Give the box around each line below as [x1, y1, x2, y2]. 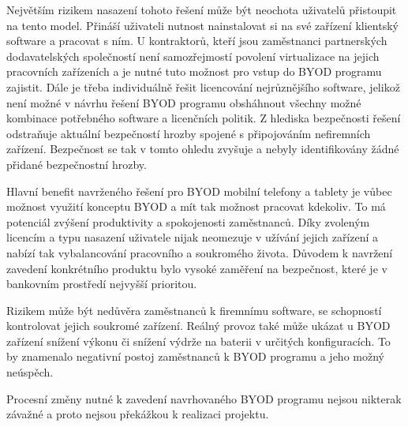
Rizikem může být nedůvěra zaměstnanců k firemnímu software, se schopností [6, 302, 382, 318]
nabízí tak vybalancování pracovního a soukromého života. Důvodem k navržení [6, 244, 393, 260]
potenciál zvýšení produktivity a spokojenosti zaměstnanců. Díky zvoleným [6, 213, 370, 230]
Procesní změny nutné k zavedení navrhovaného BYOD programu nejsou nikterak [6, 390, 402, 406]
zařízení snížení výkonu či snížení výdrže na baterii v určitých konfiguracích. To [6, 332, 391, 349]
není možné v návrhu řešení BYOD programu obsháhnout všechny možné [6, 94, 361, 110]
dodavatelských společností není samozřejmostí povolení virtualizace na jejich [6, 47, 380, 64]
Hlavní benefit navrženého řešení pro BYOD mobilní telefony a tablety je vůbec [6, 182, 392, 199]
